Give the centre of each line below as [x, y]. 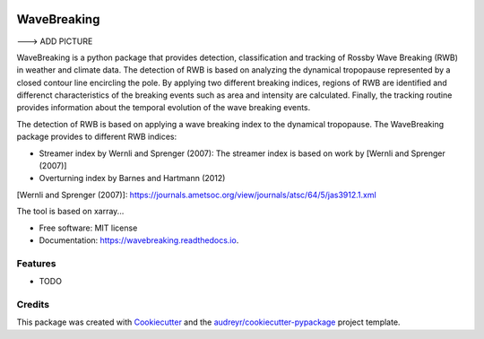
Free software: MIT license [88, 228]
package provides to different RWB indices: [97, 137]
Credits [33, 304]
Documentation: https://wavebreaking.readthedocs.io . [139, 240]
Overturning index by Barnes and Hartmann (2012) [132, 178]
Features [36, 263]
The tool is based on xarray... [70, 212]
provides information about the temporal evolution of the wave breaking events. [164, 108]
